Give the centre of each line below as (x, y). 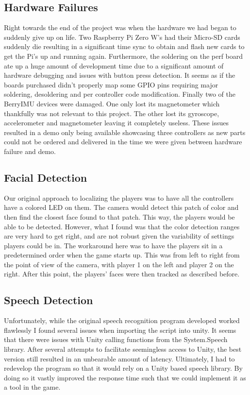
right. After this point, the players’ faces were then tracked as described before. (122, 274)
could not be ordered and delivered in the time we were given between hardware (123, 142)
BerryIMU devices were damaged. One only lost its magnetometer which (112, 103)
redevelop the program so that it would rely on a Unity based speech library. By (123, 368)
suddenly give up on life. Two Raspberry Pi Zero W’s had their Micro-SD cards (122, 37)
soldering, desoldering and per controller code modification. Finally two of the (120, 94)
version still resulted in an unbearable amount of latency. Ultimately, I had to (119, 358)
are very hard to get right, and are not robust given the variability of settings (119, 236)
